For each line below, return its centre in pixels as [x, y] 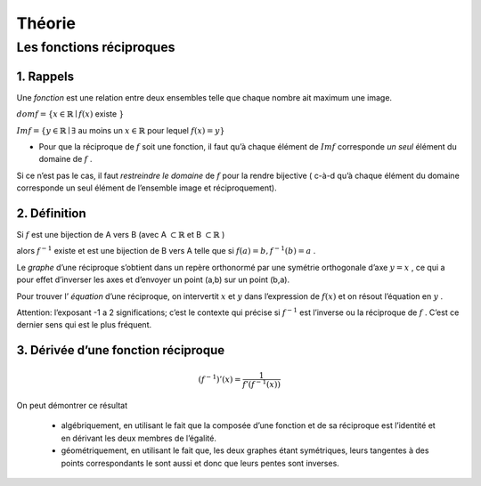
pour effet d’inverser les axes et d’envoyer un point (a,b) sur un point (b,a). [153, 279]
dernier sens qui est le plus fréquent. [84, 325]
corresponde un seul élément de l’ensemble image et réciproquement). [147, 188]
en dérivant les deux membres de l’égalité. [139, 438]
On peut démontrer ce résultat [72, 405]
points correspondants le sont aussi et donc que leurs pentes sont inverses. [200, 463]
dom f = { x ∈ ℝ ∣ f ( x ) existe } [70, 114]
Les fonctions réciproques [96, 47]
